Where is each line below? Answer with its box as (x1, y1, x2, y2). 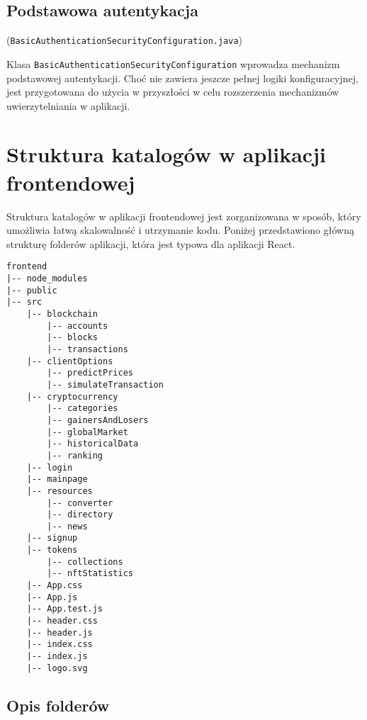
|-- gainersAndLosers (47, 415, 149, 425)
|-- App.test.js (26, 604, 103, 614)
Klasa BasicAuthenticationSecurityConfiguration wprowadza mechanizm (6, 56, 340, 71)
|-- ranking (47, 450, 103, 461)
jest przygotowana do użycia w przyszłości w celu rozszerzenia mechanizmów (6, 84, 339, 99)
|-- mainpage (26, 474, 88, 485)
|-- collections (47, 556, 123, 567)
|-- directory (47, 510, 113, 520)
